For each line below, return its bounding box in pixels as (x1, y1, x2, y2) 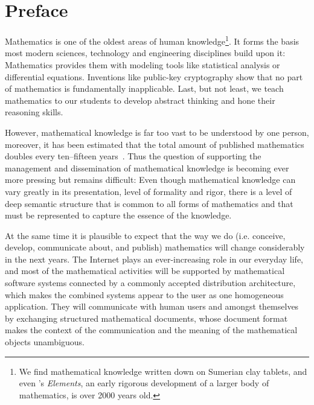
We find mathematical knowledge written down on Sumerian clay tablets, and (19, 365, 307, 377)
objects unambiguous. (5, 336, 85, 348)
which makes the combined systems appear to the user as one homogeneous (5, 288, 284, 301)
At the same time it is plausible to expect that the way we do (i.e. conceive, (5, 229, 286, 241)
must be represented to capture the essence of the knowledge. (5, 209, 232, 222)
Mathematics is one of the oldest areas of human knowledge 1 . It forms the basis (5, 33, 300, 47)
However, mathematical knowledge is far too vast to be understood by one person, (5, 126, 309, 138)
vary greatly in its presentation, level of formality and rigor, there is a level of (5, 185, 292, 197)
